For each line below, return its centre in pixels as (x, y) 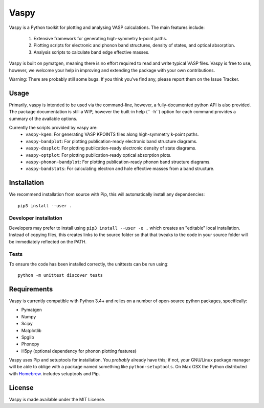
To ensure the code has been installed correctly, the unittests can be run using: (89, 264)
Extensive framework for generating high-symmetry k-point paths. (100, 38)
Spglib (28, 337)
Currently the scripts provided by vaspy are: (53, 127)
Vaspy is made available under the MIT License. (57, 399)
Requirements (31, 289)
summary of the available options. (43, 119)
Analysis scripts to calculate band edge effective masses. (91, 52)
